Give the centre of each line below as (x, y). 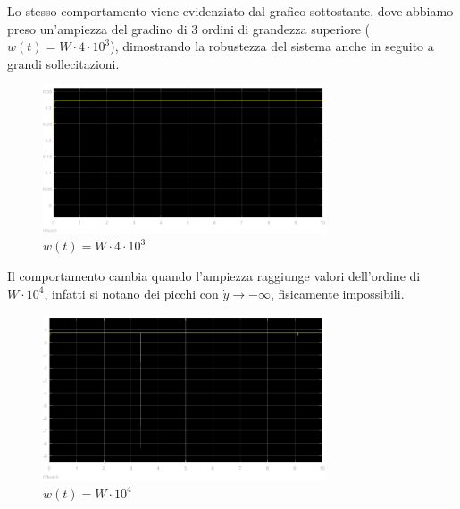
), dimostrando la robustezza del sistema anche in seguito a (272, 46)
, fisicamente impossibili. (337, 293)
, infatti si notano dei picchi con (131, 293)
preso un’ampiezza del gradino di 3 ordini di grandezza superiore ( (189, 28)
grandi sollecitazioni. (63, 63)
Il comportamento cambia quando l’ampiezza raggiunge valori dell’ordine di (214, 275)
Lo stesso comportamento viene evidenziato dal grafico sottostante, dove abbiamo (230, 11)
